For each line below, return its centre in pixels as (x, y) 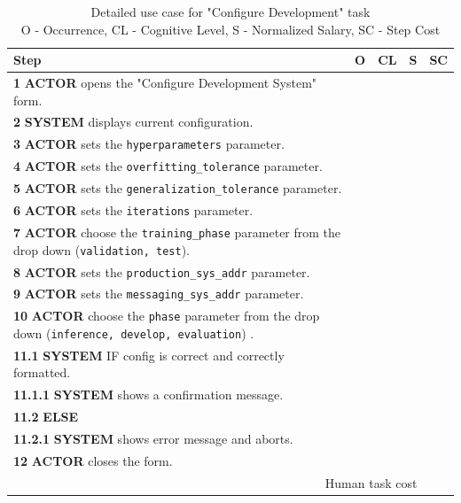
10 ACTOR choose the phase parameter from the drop (167, 316)
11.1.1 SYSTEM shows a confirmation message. (148, 395)
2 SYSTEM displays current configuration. (133, 122)
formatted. (42, 372)
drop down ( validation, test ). (102, 249)
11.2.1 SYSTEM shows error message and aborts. (153, 438)
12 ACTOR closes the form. (93, 460)
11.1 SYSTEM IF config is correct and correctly (149, 355)
